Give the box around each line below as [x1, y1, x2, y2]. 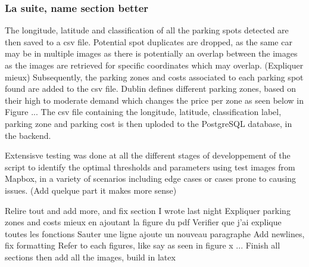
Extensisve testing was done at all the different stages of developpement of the [5, 149, 291, 162]
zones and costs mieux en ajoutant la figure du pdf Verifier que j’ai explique [5, 216, 282, 228]
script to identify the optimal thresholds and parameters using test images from [5, 160, 295, 173]
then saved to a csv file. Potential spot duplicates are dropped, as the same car [5, 35, 292, 48]
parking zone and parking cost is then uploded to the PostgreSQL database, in [5, 117, 292, 129]
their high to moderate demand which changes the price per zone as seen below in [5, 94, 304, 106]
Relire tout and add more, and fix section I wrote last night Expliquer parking [5, 204, 291, 216]
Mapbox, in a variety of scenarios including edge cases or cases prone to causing [5, 172, 296, 185]
